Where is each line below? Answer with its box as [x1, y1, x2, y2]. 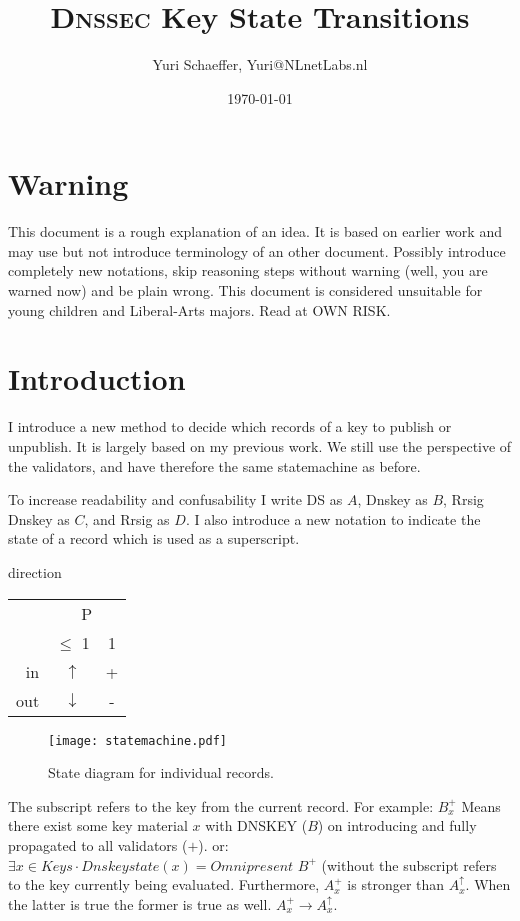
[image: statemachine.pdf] [48, 733, 227, 748]
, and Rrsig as [84, 508, 170, 529]
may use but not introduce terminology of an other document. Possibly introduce [8, 240, 506, 261]
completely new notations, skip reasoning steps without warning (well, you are [8, 260, 488, 281]
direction [8, 561, 62, 582]
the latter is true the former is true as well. [8, 893, 272, 914]
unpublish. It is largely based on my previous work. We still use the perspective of [8, 435, 512, 456]
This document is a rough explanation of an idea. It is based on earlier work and [8, 221, 502, 242]
